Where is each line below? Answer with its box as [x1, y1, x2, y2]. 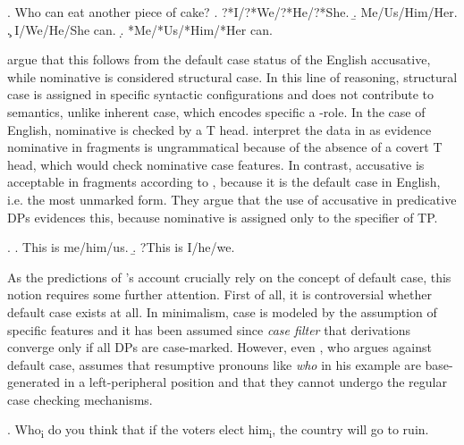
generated [7, 373, 61, 391]
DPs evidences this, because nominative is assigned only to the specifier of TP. [7, 207, 438, 226]
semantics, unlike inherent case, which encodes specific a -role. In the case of [7, 102, 426, 121]
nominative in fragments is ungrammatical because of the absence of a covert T [7, 138, 443, 156]
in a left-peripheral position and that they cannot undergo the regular [63, 373, 447, 391]
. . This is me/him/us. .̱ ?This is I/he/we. [7, 238, 235, 256]
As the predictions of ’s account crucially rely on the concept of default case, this [7, 267, 451, 286]
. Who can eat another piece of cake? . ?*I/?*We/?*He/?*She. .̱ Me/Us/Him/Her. [7, 3, 458, 21]
